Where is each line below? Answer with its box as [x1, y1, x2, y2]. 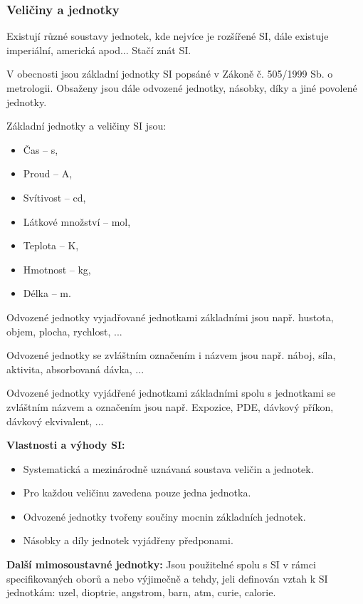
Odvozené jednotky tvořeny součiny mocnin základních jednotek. [23, 509, 306, 524]
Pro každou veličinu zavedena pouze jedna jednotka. [23, 485, 251, 500]
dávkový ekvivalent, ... [6, 413, 104, 428]
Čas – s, [23, 142, 58, 157]
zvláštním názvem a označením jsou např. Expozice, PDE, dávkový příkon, [6, 399, 334, 414]
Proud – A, [23, 166, 73, 181]
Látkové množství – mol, [23, 214, 131, 229]
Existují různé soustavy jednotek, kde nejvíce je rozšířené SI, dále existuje [6, 28, 329, 43]
